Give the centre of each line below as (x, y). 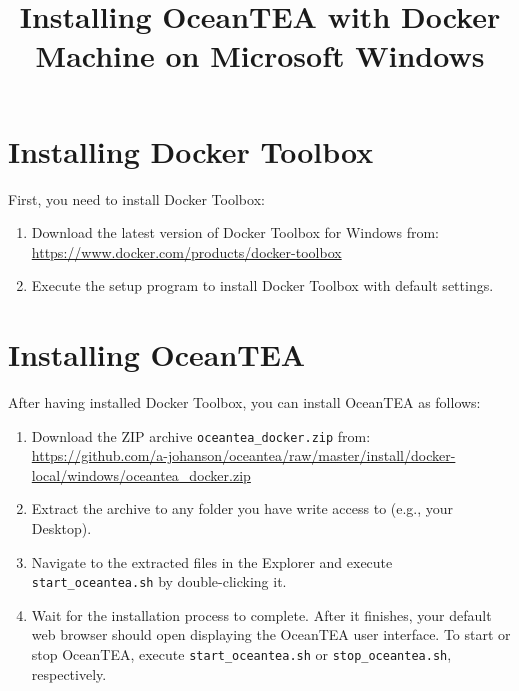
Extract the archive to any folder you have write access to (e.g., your (242, 508)
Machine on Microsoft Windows (260, 55)
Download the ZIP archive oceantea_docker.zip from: (201, 435)
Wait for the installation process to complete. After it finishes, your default (261, 614)
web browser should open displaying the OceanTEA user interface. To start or (271, 634)
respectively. (69, 673)
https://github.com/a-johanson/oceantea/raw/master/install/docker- (243, 455)
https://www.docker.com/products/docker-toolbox (186, 251)
